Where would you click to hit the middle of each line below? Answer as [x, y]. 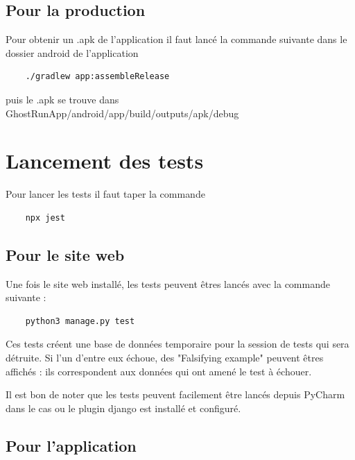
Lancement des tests [105, 161]
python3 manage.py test [80, 321]
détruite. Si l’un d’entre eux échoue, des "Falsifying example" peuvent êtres [165, 358]
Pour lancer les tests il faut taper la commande [105, 194]
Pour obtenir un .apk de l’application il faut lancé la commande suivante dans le [176, 39]
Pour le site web [65, 254]
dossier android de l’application [72, 52]
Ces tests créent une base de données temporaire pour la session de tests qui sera [177, 344]
